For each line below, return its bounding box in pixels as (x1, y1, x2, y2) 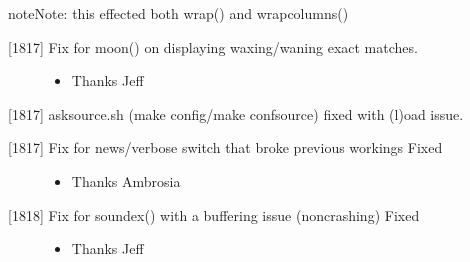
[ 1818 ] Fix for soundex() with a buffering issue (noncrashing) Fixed (8, 204, 420, 225)
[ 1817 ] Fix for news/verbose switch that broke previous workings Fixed (8, 137, 443, 158)
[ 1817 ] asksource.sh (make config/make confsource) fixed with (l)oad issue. (8, 103, 464, 124)
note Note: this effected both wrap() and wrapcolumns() (8, 3, 349, 23)
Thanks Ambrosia (71, 170, 181, 191)
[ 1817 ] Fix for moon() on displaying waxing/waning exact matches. (8, 36, 418, 57)
